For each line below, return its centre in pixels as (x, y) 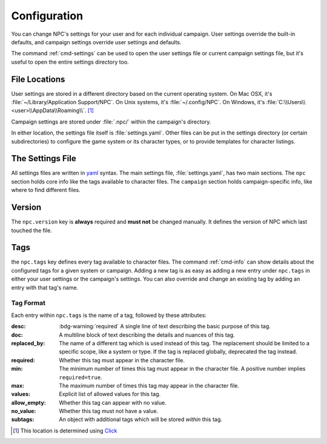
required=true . (81, 377)
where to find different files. (46, 190)
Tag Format (28, 303)
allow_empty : (29, 402)
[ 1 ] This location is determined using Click (65, 431)
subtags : (23, 419)
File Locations (38, 79)
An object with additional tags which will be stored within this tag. (140, 419)
